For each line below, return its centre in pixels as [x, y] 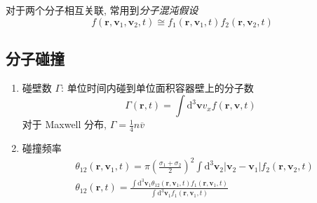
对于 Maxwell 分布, [64, 124]
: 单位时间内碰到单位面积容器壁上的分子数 [157, 87]
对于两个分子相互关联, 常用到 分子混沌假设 [102, 10]
